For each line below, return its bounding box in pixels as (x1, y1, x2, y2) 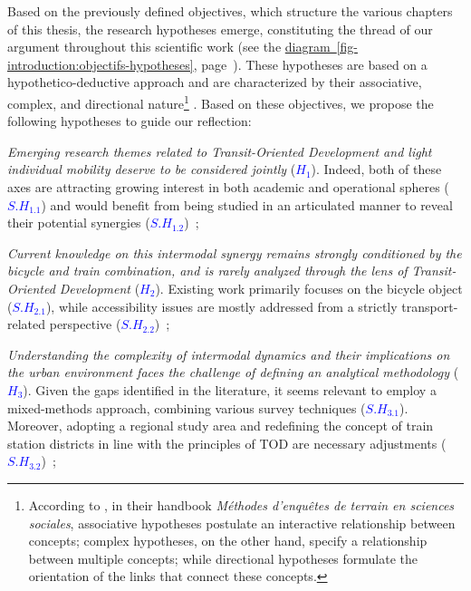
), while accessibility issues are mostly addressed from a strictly (45, 296, 398, 315)
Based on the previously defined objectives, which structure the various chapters (7, 2, 453, 20)
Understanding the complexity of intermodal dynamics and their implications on (7, 344, 450, 363)
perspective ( (49, 315, 121, 334)
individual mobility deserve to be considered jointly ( (7, 160, 296, 179)
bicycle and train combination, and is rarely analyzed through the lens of (7, 261, 408, 280)
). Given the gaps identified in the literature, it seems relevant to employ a (23, 380, 437, 399)
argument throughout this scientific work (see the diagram (7, 37, 331, 56)
